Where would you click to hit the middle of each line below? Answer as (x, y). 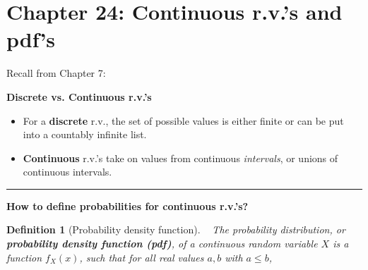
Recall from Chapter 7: (56, 73)
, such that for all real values (142, 257)
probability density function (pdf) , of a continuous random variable (162, 244)
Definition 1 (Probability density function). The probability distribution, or (176, 229)
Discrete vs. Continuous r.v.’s (79, 96)
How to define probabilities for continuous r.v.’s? (127, 205)
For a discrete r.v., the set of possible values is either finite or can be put (183, 120)
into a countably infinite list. (85, 134)
